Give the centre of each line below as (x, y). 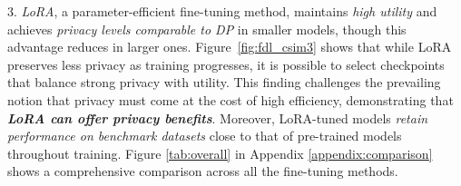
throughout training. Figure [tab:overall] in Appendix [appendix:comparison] (220, 153)
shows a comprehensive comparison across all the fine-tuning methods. (203, 171)
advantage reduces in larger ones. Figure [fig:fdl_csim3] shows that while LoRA (230, 47)
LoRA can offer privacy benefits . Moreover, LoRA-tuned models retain (218, 117)
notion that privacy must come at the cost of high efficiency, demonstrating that (230, 99)
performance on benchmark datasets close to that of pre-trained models (205, 136)
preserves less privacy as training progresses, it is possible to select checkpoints (226, 64)
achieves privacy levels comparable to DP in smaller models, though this (207, 29)
